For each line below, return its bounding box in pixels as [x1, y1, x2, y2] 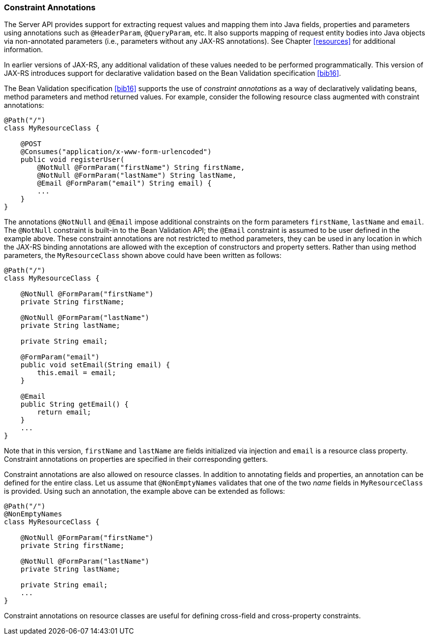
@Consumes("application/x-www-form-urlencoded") [20, 148, 212, 156]
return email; [37, 408, 92, 416]
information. [4, 45, 43, 54]
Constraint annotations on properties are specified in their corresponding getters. [4, 455, 268, 464]
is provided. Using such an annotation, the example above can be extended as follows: [4, 487, 285, 496]
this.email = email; [37, 369, 116, 377]
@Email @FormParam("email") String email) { [37, 179, 212, 188]
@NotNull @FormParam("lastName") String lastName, [37, 171, 237, 180]
